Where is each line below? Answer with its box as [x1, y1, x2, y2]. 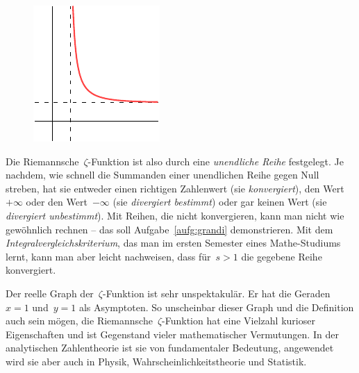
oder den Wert [26, 194, 87, 209]
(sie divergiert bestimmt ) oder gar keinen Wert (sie [112, 194, 327, 209]
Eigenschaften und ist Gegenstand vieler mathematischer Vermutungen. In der [6, 326, 339, 341]
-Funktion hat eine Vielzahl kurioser [162, 313, 315, 328]
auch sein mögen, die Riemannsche [6, 313, 153, 328]
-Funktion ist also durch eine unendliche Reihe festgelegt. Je [87, 154, 344, 168]
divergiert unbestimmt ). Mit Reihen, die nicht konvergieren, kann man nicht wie [6, 208, 344, 222]
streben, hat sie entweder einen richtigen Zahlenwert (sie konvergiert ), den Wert [6, 181, 344, 195]
